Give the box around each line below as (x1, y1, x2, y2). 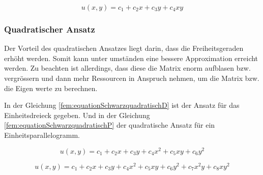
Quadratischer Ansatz (4, 22, 95, 35)
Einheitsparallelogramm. (4, 129, 80, 140)
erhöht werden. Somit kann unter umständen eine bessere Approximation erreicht (4, 52, 258, 63)
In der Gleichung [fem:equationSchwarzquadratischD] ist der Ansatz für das (4, 100, 240, 110)
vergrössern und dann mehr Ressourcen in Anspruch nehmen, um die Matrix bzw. (4, 73, 259, 83)
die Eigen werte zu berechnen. (4, 82, 98, 93)
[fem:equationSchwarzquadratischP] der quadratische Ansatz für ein (4, 120, 215, 130)
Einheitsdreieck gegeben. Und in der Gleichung (4, 109, 150, 120)
